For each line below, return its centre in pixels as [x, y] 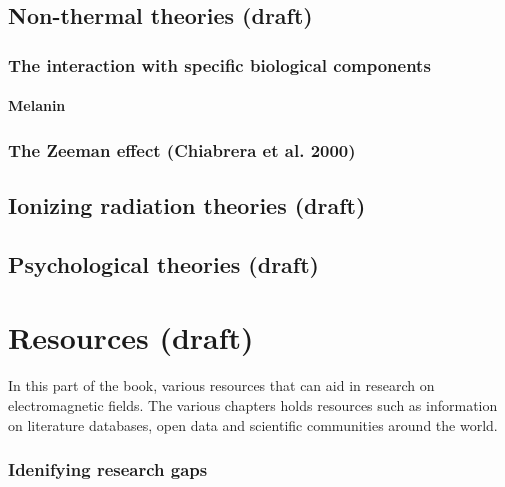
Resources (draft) [131, 337]
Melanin [37, 105]
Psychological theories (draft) [163, 263]
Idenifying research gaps [108, 469]
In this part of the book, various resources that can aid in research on [221, 385]
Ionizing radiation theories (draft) [187, 205]
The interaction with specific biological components [219, 64]
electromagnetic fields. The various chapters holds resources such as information [253, 404]
